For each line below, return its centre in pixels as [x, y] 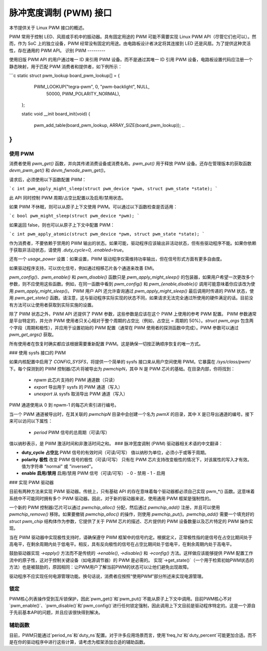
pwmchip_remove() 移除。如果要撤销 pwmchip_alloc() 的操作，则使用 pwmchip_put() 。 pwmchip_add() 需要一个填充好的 [132, 514]
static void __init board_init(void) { [56, 114]
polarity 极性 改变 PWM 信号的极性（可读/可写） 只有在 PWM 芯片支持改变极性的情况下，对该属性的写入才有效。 [137, 459]
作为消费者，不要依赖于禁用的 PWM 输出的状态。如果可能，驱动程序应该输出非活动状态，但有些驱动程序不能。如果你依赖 [133, 243]
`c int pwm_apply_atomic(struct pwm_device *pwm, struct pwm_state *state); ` [107, 234]
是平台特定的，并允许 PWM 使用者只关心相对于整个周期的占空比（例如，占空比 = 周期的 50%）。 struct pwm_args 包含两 [132, 321]
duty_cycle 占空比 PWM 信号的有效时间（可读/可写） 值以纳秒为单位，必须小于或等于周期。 [115, 452]
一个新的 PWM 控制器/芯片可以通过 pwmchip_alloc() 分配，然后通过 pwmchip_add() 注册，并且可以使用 [114, 508]
